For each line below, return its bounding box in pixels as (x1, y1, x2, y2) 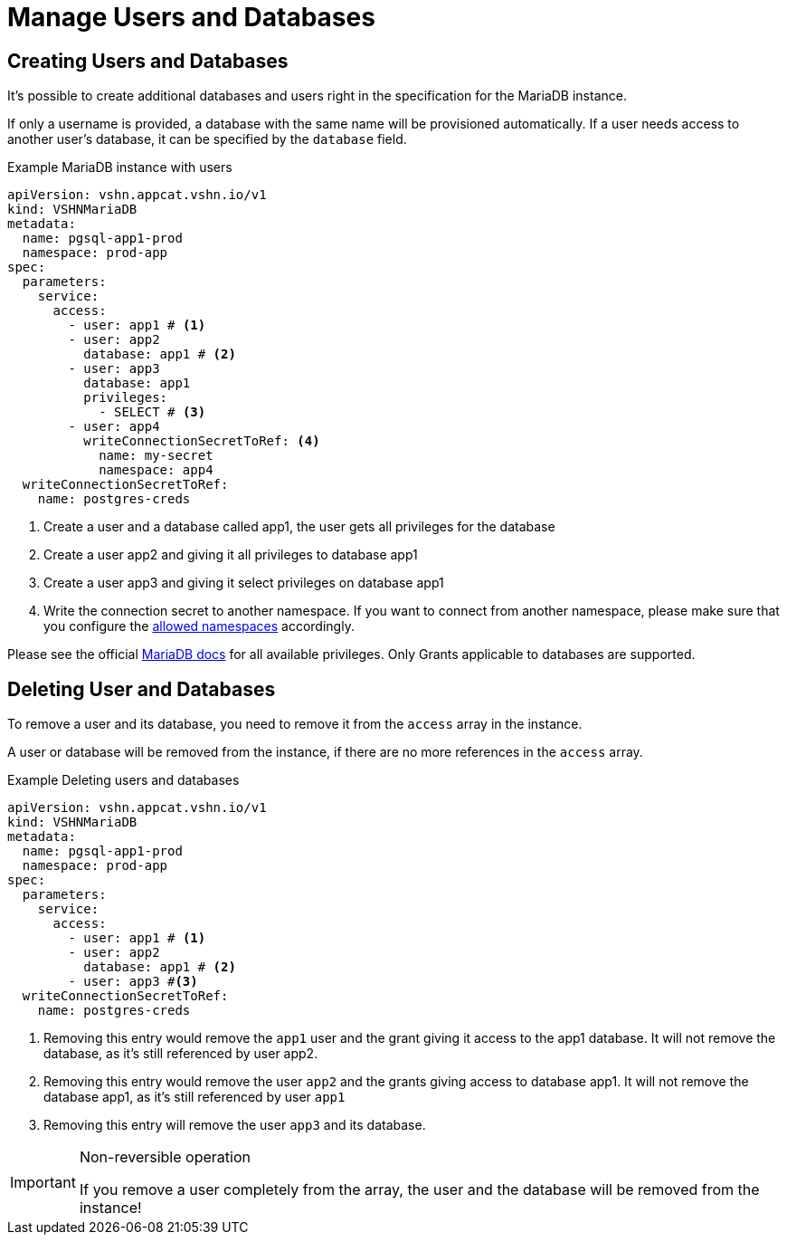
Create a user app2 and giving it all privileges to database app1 (43, 547, 418, 563)
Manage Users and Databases (7, 2, 375, 33)
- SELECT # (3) (99, 405, 206, 420)
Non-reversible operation (79, 1148, 251, 1167)
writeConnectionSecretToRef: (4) (83, 434, 320, 449)
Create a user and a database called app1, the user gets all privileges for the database (43, 519, 555, 535)
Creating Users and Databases (7, 49, 289, 72)
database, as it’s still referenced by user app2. (43, 1046, 318, 1062)
